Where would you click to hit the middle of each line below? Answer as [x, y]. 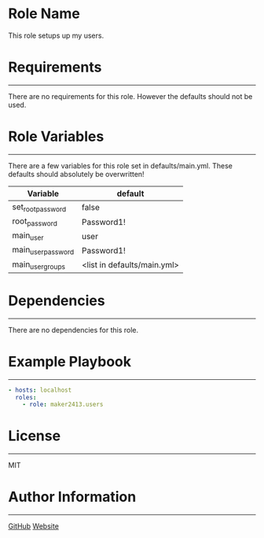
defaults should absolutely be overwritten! [76, 174]
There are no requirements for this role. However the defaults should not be [130, 96]
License [35, 436]
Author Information [72, 497]
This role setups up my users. [56, 35]
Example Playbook [70, 361]
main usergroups [38, 265]
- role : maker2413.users [63, 405]
